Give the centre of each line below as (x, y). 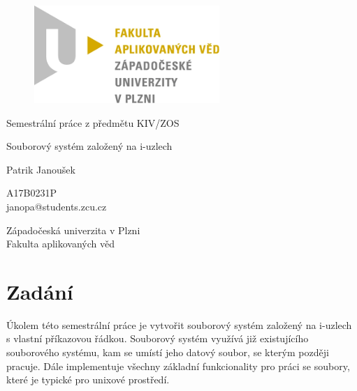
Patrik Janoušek (41, 169)
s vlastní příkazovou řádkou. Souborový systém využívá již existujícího (158, 338)
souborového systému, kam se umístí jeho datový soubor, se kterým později (168, 352)
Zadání (40, 291)
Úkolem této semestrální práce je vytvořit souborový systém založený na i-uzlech (179, 324)
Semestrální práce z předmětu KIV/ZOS (93, 122)
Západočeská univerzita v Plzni (73, 230)
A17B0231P (31, 193)
